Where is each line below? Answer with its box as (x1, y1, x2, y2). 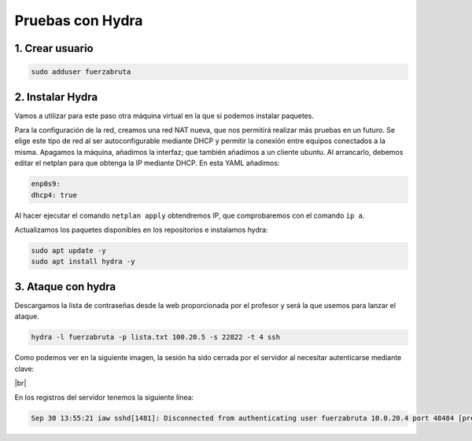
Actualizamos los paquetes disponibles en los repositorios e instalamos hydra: (14, 225, 268, 234)
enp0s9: (31, 179, 61, 189)
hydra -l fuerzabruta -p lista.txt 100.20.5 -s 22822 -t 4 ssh (31, 333, 281, 342)
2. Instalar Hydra (14, 90, 98, 104)
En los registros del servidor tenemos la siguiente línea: (14, 393, 194, 402)
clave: (14, 364, 35, 373)
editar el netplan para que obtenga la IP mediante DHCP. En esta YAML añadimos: (14, 158, 280, 168)
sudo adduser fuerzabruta (31, 68, 131, 76)
